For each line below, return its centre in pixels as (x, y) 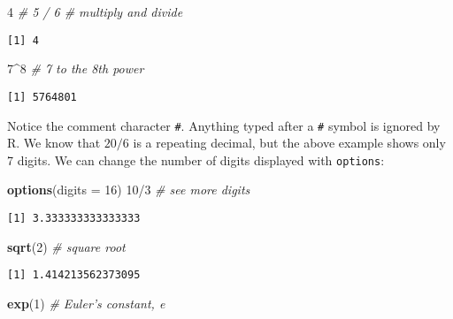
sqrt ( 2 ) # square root (66, 246)
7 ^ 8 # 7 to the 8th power (76, 68)
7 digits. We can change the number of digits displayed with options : (196, 159)
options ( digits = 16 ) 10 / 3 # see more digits (129, 190)
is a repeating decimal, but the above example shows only (289, 143)
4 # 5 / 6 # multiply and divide (95, 11)
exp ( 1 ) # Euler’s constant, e (86, 303)
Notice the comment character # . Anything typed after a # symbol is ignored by (224, 125)
